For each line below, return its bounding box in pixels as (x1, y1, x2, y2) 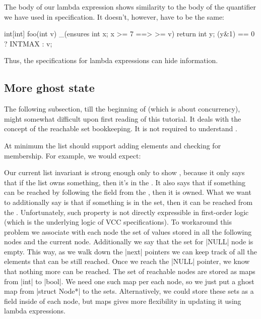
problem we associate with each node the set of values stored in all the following (4, 226, 252, 237)
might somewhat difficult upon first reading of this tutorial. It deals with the (4, 113, 241, 124)
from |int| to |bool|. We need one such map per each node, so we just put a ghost (4, 276, 254, 286)
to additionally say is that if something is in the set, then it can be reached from (4, 196, 253, 207)
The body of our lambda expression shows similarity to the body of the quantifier (4, 2, 256, 12)
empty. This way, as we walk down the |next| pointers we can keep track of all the (4, 246, 257, 256)
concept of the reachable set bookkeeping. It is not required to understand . (4, 123, 237, 134)
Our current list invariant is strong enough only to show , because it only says (4, 167, 245, 178)
